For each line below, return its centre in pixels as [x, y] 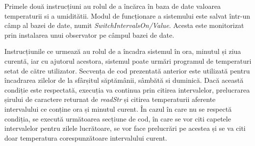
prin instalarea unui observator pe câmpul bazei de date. [89, 35]
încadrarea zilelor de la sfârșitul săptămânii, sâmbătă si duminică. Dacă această [124, 80]
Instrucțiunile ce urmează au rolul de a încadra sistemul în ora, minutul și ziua [123, 51]
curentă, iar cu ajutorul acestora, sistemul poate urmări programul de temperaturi [128, 61]
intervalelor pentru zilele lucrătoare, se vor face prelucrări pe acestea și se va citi [125, 128]
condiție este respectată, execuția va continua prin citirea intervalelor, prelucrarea [127, 89]
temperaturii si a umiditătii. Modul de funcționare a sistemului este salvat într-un [127, 15]
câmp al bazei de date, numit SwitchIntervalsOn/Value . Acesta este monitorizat [124, 25]
